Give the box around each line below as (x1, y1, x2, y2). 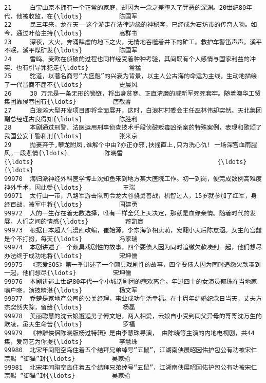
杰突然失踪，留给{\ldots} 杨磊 (4, 303, 135, 311)
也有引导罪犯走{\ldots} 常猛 (16, 64, 141, 71)
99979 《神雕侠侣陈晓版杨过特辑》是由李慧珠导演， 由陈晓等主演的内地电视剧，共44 (4, 329, 255, 337)
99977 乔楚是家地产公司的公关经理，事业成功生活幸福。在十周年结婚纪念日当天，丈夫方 (4, 295, 262, 303)
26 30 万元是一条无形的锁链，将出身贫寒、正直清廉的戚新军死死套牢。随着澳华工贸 (4, 89, 261, 97)
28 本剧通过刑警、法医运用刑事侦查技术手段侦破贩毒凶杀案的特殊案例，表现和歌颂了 (4, 124, 262, 132)
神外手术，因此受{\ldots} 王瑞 (4, 184, 135, 191)
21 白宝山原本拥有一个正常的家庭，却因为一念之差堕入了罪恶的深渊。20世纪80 (4, 4, 246, 11)
